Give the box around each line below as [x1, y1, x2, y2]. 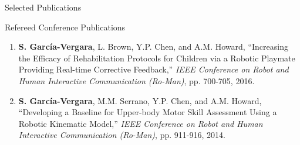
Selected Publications [5, 1, 82, 13]
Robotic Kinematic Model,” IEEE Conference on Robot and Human [18, 117, 263, 129]
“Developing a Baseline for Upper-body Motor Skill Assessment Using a [18, 106, 277, 118]
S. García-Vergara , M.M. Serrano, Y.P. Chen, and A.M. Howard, [18, 94, 262, 106]
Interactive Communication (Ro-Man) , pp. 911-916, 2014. [18, 129, 225, 141]
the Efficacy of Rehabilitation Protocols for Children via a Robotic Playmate [18, 51, 295, 64]
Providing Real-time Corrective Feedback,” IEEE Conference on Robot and [18, 63, 289, 75]
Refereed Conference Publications [5, 20, 126, 33]
